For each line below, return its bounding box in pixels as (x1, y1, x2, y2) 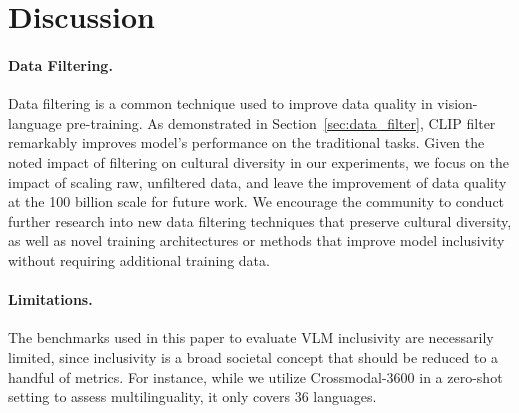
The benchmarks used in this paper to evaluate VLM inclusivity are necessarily (8, 327, 494, 348)
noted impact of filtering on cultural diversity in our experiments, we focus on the (8, 151, 509, 172)
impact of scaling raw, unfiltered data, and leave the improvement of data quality (8, 171, 507, 192)
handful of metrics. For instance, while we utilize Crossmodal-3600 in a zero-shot (8, 366, 503, 387)
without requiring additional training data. (8, 249, 270, 270)
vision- (437, 93, 478, 114)
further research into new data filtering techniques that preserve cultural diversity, (8, 210, 512, 231)
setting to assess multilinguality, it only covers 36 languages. (8, 386, 377, 407)
